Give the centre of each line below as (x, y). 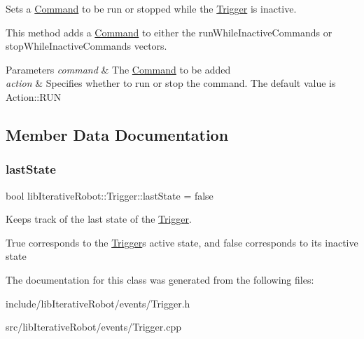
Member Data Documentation (117, 134)
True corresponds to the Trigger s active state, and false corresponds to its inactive (182, 242)
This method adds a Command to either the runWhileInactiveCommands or (169, 32)
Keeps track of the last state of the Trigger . (99, 219)
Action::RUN (34, 96)
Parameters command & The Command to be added (118, 69)
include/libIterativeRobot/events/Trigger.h (98, 303)
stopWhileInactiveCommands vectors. (86, 46)
